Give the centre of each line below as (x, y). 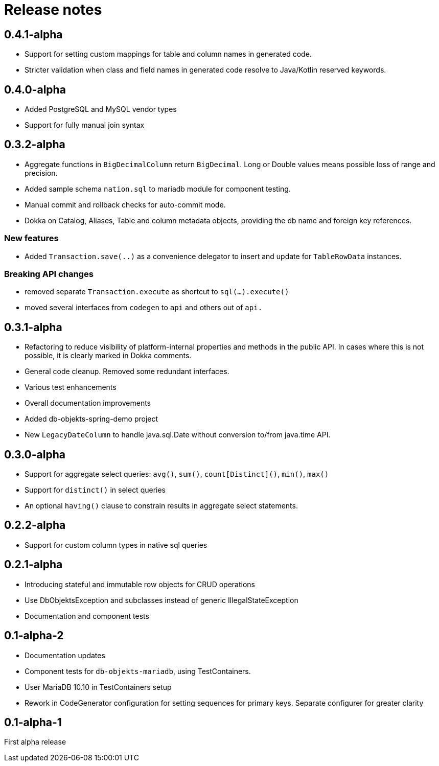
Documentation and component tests (87, 616)
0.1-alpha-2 (34, 636)
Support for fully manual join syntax (85, 125)
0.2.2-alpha (35, 525)
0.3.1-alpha (33, 327)
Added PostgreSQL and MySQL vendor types (101, 109)
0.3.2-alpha (35, 145)
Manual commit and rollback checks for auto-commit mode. (125, 204)
